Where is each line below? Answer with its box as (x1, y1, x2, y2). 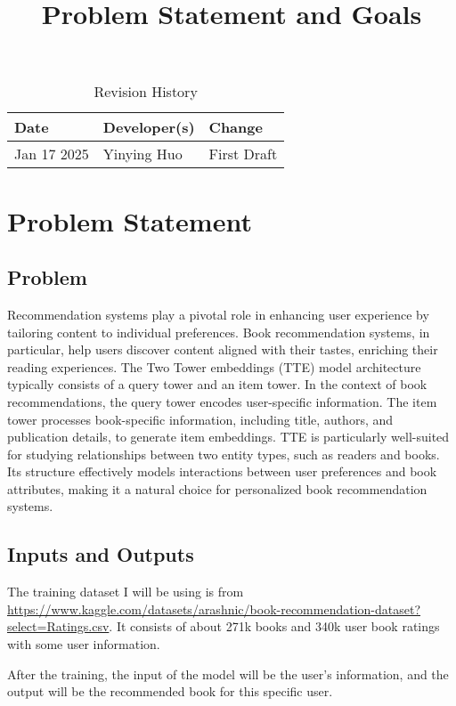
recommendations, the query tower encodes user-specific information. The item (7, 392, 437, 410)
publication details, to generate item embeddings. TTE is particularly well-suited (7, 427, 450, 446)
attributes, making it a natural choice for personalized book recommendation (7, 479, 427, 498)
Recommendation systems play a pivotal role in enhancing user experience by (7, 304, 429, 323)
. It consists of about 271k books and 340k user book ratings (109, 617, 440, 636)
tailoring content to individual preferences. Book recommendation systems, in (7, 322, 430, 341)
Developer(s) (102, 117, 195, 138)
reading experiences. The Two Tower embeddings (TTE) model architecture (7, 357, 421, 376)
